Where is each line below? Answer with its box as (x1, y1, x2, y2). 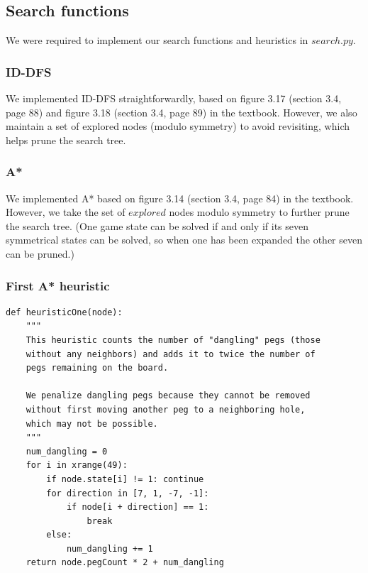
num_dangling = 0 (26, 446, 108, 457)
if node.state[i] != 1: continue (46, 474, 204, 484)
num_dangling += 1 (66, 543, 153, 554)
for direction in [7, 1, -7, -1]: (46, 488, 209, 498)
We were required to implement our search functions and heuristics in (6, 33, 308, 48)
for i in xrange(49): (26, 460, 128, 471)
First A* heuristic (6, 276, 110, 294)
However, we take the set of (6, 204, 126, 219)
